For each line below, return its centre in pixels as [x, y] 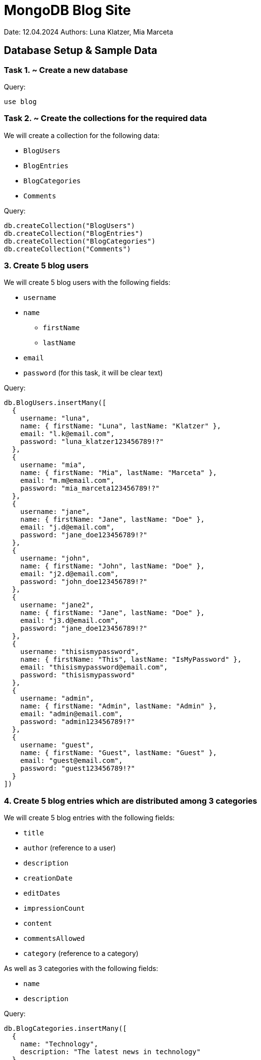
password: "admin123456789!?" [78, 722]
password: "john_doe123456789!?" [84, 582]
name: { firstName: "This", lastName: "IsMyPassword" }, [131, 660]
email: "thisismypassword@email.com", [94, 667]
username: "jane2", [57, 605]
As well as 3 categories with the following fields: [81, 969]
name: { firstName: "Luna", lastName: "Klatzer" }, [121, 426]
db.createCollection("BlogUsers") [70, 225]
